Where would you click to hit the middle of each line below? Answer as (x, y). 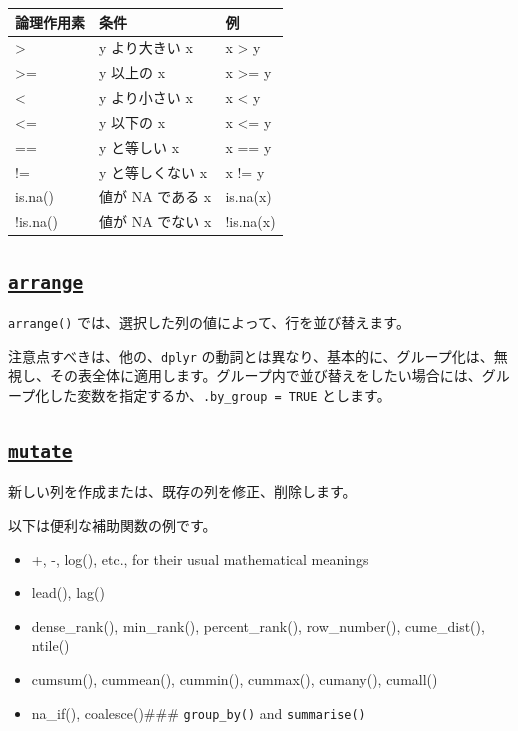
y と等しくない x (153, 171)
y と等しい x (139, 146)
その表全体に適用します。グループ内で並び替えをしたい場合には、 (265, 375)
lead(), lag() (68, 592)
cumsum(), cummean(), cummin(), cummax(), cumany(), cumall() (234, 679)
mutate (40, 452)
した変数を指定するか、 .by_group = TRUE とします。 (220, 395)
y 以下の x (132, 121)
